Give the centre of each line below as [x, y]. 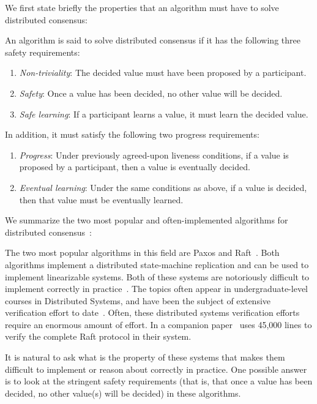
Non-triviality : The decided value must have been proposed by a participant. [163, 73]
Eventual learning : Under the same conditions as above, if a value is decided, [163, 187]
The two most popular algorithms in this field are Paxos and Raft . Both [142, 252]
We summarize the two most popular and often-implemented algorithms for [147, 220]
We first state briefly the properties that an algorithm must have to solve [142, 7]
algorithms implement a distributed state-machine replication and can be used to [157, 264]
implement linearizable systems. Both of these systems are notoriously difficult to [157, 276]
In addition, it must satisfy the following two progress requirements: [132, 134]
